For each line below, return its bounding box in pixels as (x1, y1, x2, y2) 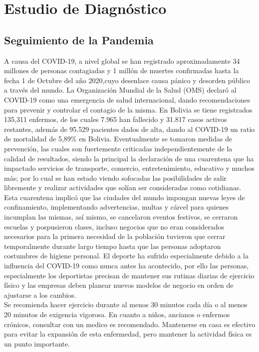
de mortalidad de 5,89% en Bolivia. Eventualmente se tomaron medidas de (4, 133, 233, 144)
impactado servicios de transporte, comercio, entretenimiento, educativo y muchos (4, 163, 255, 173)
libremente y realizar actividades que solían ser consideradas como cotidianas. (4, 182, 242, 193)
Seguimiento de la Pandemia (4, 32, 154, 47)
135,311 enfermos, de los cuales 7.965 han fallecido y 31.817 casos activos (4, 114, 227, 124)
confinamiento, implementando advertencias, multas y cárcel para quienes (4, 202, 229, 212)
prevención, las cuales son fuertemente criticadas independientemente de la (4, 143, 233, 153)
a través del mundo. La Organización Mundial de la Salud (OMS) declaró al (4, 85, 237, 95)
